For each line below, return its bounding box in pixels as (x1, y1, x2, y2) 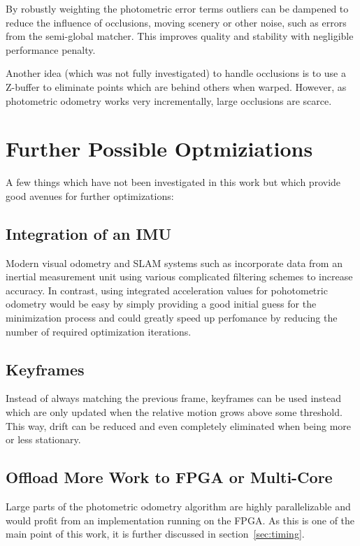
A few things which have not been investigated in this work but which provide (6, 175, 341, 189)
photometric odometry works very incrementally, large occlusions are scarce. (6, 93, 332, 108)
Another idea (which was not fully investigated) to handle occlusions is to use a (6, 66, 346, 80)
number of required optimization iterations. (6, 324, 192, 338)
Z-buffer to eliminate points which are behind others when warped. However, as (6, 79, 347, 94)
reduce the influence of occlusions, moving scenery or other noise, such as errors (6, 15, 347, 29)
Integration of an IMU (6, 222, 172, 244)
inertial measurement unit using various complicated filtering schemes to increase (6, 269, 353, 284)
